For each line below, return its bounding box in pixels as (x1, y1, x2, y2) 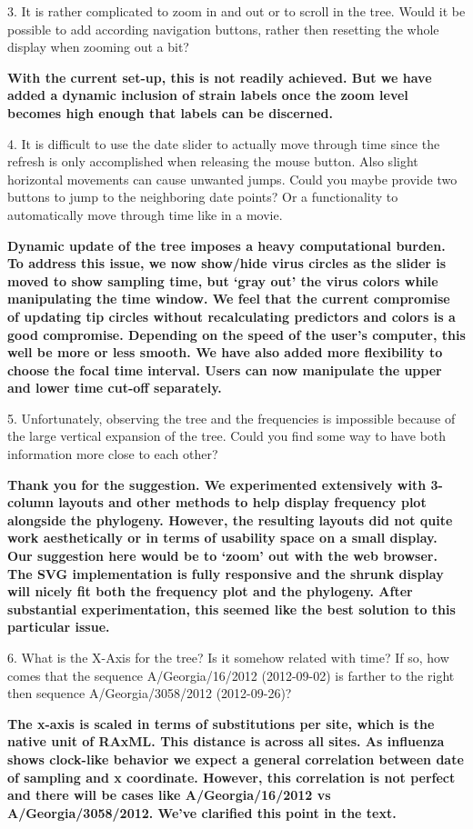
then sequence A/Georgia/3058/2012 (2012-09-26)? (7, 684, 292, 703)
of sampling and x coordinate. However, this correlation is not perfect (7, 767, 456, 786)
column (7, 493, 54, 512)
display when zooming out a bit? (7, 37, 189, 56)
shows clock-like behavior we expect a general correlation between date (7, 749, 464, 768)
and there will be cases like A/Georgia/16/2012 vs (7, 785, 331, 804)
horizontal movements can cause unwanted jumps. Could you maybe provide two (7, 169, 458, 188)
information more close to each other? (7, 444, 218, 464)
